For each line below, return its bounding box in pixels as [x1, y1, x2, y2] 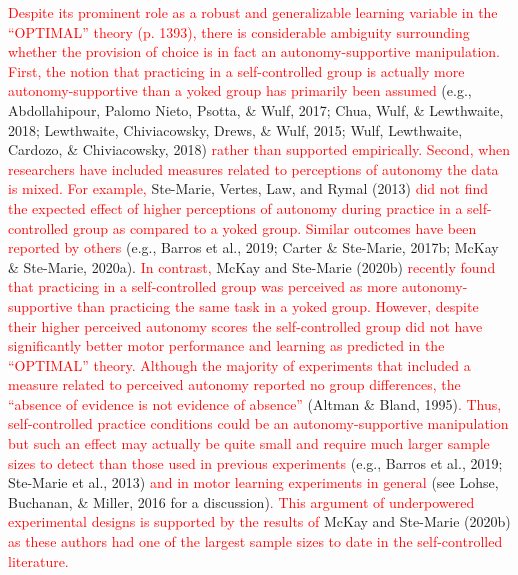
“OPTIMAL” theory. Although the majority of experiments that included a [8, 354, 471, 375]
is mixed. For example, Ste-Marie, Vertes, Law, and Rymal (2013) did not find [8, 178, 488, 199]
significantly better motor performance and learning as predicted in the [8, 335, 445, 356]
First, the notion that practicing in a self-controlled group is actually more [8, 60, 465, 81]
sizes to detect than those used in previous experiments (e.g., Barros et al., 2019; [8, 452, 503, 473]
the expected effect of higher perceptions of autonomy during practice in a [8, 197, 463, 218]
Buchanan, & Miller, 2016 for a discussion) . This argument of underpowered [8, 491, 475, 512]
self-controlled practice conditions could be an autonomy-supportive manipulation [8, 413, 509, 434]
